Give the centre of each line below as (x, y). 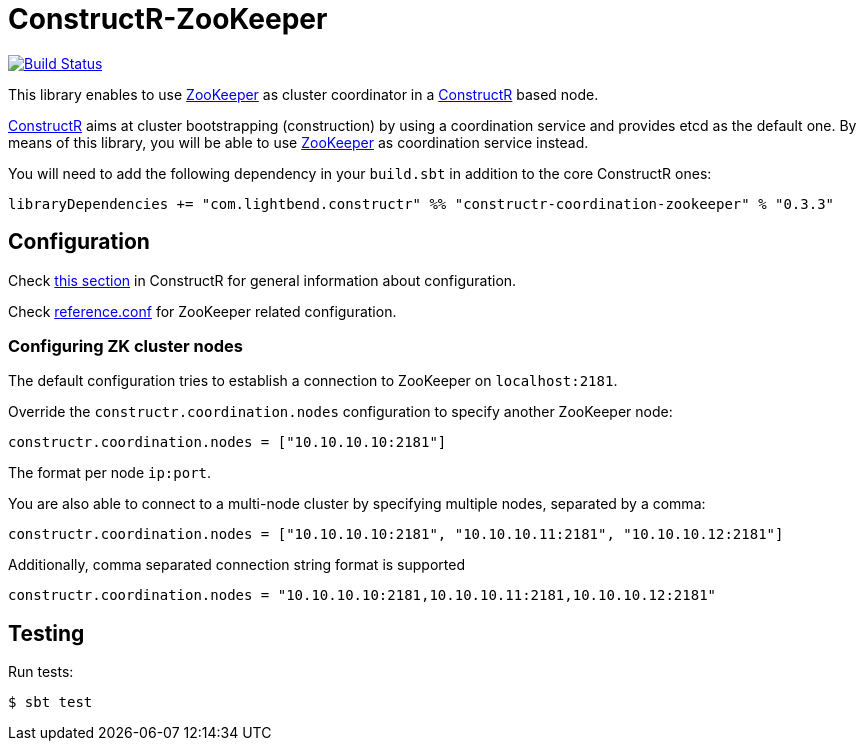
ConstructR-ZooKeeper (168, 19)
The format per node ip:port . (110, 473)
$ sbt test (50, 702)
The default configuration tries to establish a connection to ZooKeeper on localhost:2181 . (313, 381)
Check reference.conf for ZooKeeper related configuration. (202, 311)
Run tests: (41, 672)
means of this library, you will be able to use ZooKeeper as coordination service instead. (298, 142)
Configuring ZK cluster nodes (125, 345)
